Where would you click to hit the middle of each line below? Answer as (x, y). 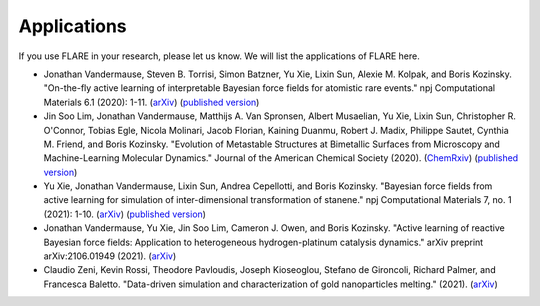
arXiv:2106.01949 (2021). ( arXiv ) (110, 256)
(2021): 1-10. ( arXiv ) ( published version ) (125, 214)
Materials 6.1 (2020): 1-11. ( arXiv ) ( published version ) (151, 102)
